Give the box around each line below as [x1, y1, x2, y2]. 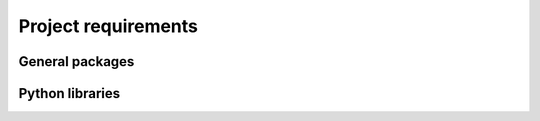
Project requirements [18, 15, 199, 37]
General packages [18, 53, 135, 70]
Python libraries [18, 85, 121, 102]
